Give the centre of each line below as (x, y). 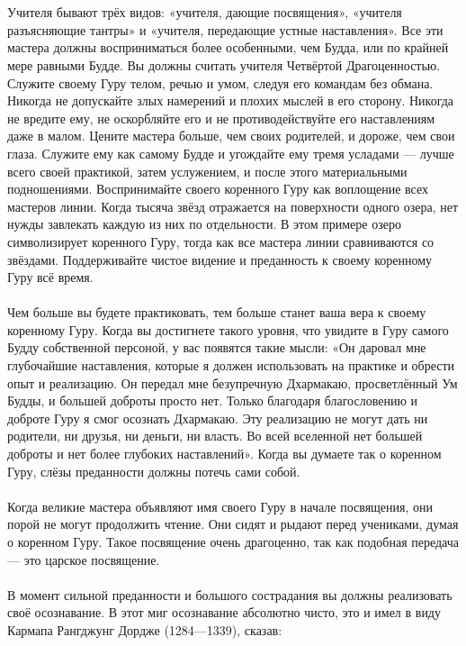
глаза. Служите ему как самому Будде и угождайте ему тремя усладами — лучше (231, 153)
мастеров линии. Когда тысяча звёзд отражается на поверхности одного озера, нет (233, 206)
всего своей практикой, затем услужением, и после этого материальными (207, 171)
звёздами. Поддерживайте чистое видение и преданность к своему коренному (220, 259)
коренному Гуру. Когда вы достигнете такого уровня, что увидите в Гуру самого (228, 329)
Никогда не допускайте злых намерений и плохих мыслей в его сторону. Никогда (231, 100)
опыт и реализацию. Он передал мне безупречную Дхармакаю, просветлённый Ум (233, 382)
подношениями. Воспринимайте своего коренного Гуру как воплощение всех (218, 189)
